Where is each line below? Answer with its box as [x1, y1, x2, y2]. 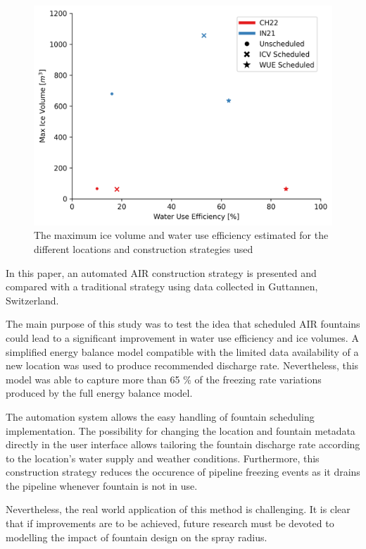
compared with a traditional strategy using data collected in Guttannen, [6, 279, 318, 294]
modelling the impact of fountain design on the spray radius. [6, 529, 267, 544]
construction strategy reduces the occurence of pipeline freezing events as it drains [6, 464, 360, 479]
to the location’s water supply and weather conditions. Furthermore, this [6, 450, 320, 465]
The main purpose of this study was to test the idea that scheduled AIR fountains [6, 316, 360, 331]
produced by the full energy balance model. [6, 385, 193, 400]
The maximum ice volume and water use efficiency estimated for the [34, 228, 329, 242]
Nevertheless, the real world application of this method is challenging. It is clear [6, 502, 351, 517]
